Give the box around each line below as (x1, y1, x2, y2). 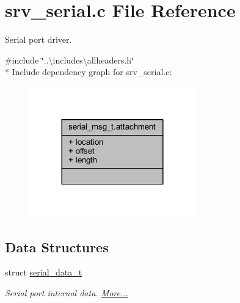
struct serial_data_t (5, 266, 82, 279)
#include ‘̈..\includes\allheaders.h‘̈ (5, 53, 134, 66)
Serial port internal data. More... (5, 287, 128, 299)
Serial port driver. (5, 33, 72, 46)
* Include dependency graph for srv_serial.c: (5, 65, 172, 78)
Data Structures (5, 237, 109, 256)
